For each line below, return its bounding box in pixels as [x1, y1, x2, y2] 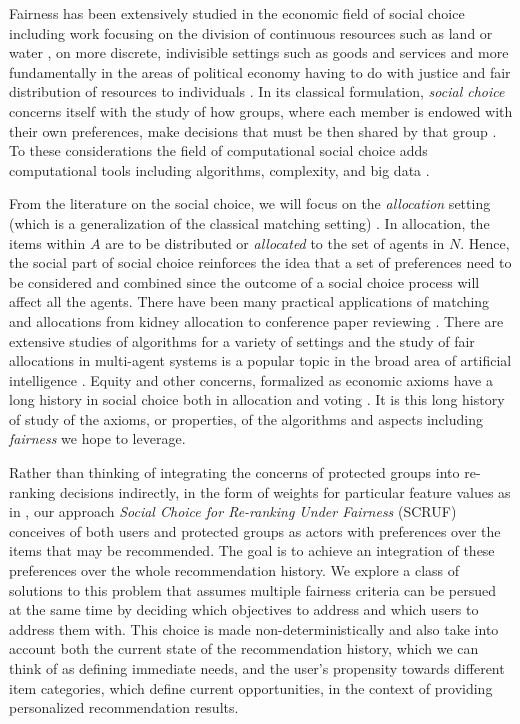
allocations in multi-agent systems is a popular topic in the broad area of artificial [9, 350, 512, 371]
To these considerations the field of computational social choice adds [9, 140, 428, 161]
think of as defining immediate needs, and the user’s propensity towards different [9, 658, 505, 678]
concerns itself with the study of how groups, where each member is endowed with [9, 100, 513, 121]
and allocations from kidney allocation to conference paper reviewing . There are [9, 310, 504, 331]
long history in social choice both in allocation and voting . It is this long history [9, 389, 505, 410]
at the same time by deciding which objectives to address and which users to [9, 599, 479, 620]
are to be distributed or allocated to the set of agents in [105, 232, 445, 253]
